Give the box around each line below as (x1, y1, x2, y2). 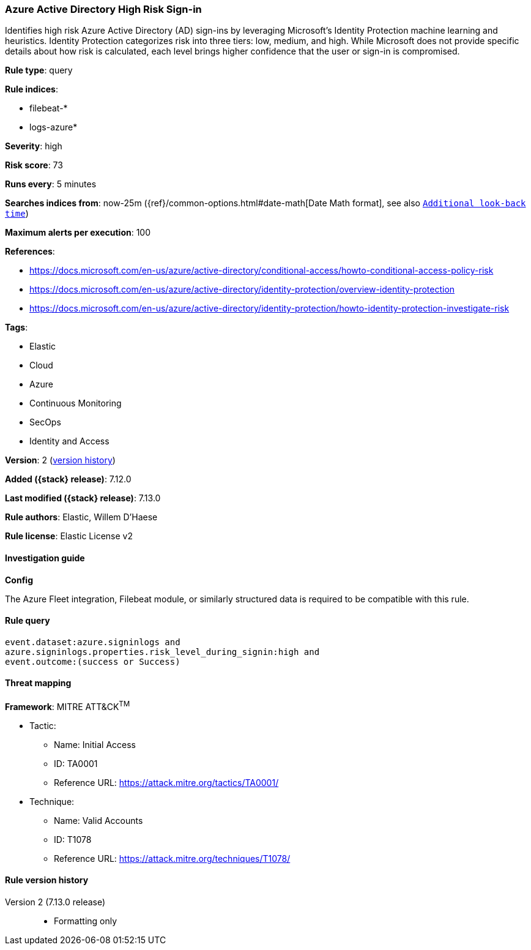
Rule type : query (5, 65, 73, 76)
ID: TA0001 (54, 758, 98, 769)
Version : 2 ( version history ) (5, 455, 116, 466)
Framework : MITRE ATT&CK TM (5, 700, 130, 712)
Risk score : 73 (5, 160, 63, 171)
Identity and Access (29, 436, 110, 447)
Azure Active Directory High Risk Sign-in (5, 3, 202, 15)
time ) (5, 208, 29, 219)
